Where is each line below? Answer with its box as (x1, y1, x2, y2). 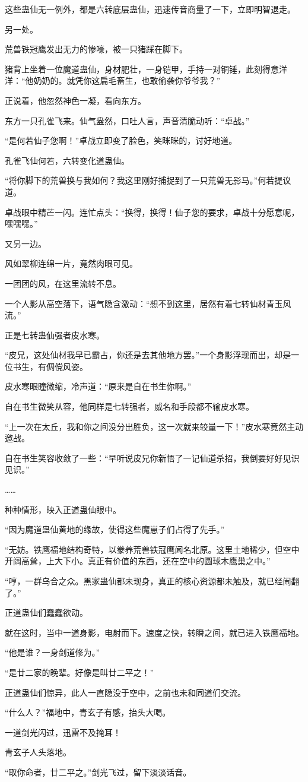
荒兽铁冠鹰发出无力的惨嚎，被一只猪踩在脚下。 (5, 43, 188, 55)
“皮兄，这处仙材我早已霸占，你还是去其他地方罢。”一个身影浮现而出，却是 (5, 349, 291, 361)
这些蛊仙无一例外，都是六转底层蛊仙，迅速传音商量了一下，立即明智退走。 (5, 3, 296, 15)
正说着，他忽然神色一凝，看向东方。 (5, 94, 146, 106)
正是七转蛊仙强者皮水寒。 (5, 328, 104, 341)
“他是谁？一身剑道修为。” (5, 646, 100, 658)
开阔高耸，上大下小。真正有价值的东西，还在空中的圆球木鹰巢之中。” (5, 555, 271, 567)
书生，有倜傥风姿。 (12, 360, 88, 372)
